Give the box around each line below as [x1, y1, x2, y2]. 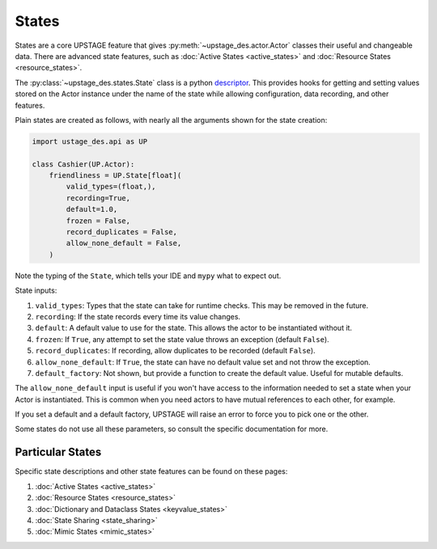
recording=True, [66, 193, 131, 202]
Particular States [15, 446, 102, 459]
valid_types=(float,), [66, 182, 157, 192]
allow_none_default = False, [66, 239, 182, 248]
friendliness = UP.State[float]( [49, 171, 182, 180]
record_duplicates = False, [66, 227, 178, 236]
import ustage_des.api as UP [32, 137, 148, 146]
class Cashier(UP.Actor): [32, 159, 135, 169]
